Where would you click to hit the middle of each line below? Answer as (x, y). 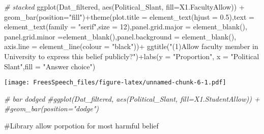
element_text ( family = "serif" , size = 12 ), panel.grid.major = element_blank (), (126, 27)
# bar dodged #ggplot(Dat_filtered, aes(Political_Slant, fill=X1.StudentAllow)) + (132, 98)
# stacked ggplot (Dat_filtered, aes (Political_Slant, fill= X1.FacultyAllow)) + (124, 7)
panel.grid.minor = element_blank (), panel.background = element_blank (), (120, 36)
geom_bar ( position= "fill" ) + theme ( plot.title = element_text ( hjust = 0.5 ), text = (129, 16)
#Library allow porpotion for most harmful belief (81, 125)
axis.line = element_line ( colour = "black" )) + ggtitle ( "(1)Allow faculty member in (131, 46)
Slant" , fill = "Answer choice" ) (50, 66)
